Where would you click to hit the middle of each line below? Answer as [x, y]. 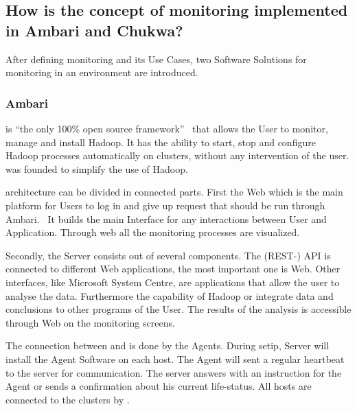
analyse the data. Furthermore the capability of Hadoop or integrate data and [170, 295]
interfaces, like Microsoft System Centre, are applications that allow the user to [173, 282]
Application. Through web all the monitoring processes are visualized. [153, 232]
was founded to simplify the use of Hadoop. [97, 168]
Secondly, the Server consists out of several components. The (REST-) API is [168, 255]
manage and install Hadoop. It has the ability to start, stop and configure [161, 142]
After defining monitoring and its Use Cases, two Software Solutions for [156, 59]
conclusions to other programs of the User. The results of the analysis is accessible [178, 309]
